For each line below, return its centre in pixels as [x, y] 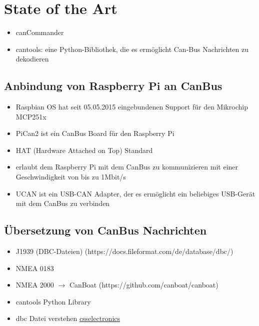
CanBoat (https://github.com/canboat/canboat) [144, 285]
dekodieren [32, 59]
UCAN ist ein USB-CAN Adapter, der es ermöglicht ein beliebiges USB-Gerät [135, 193]
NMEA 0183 [35, 268]
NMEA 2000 [35, 285]
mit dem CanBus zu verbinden [63, 203]
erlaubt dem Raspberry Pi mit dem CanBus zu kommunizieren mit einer [127, 167]
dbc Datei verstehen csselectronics [68, 318]
